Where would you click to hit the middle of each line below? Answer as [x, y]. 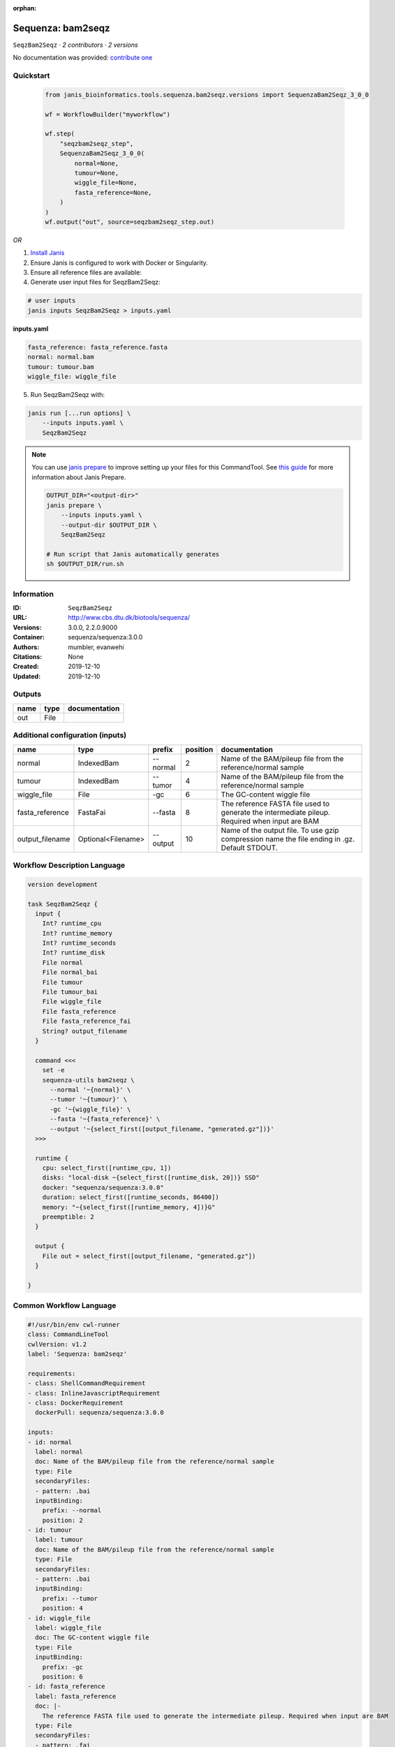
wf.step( [60, 134]
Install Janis [47, 253]
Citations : [28, 656]
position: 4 [63, 1608]
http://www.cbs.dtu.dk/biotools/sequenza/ [129, 618]
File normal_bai [70, 972]
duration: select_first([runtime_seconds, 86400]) [131, 1197]
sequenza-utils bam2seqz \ [89, 1080]
